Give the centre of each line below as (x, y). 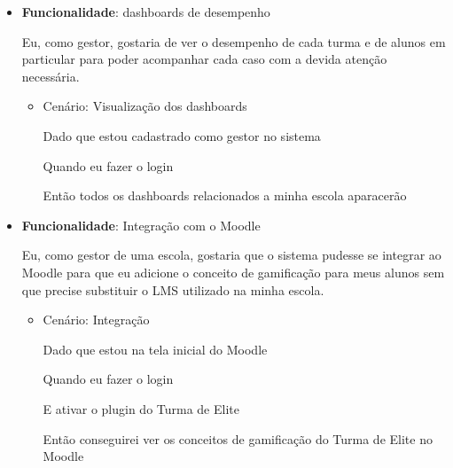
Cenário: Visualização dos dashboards (145, 106)
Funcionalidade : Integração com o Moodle (141, 225)
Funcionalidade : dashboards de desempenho (146, 12)
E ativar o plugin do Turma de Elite (141, 408)
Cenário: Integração (96, 320)
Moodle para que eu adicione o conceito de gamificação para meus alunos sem (233, 272)
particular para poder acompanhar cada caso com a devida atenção (204, 59)
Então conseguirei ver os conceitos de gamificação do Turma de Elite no (238, 438)
